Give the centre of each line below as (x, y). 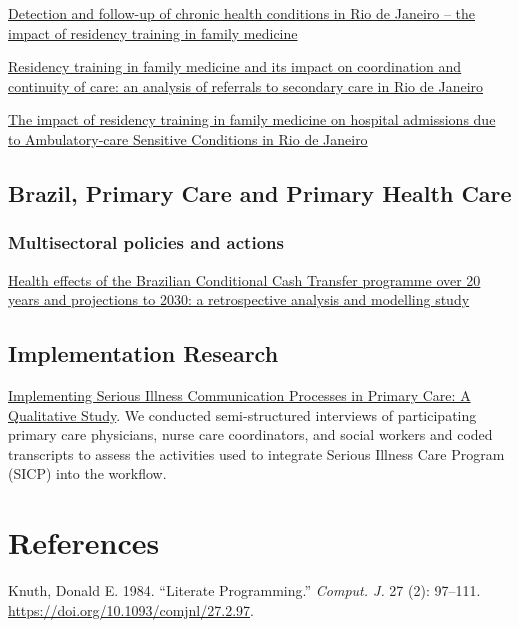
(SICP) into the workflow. (87, 473)
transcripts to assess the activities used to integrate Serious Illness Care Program (256, 453)
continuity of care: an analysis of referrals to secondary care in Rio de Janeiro (246, 85)
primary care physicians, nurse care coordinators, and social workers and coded (250, 434)
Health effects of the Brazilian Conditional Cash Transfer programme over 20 (244, 279)
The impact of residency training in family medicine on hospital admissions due (252, 119)
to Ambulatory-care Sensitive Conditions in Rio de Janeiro (188, 138)
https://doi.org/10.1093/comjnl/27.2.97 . (131, 609)
